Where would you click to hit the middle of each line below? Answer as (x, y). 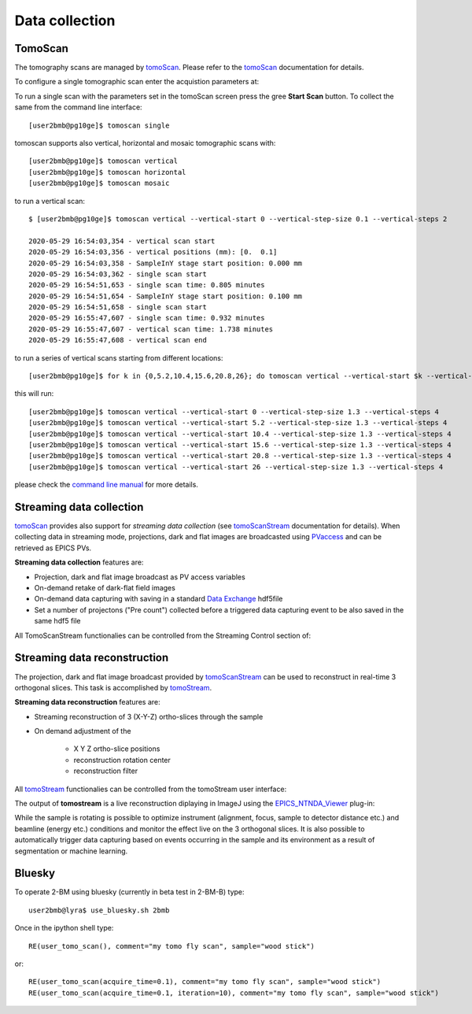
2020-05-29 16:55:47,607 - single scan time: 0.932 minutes (147, 318)
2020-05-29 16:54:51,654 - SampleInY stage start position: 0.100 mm (166, 296)
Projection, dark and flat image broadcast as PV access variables (140, 577)
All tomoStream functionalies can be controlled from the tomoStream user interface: (151, 789)
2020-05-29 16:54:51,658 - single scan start (118, 307)
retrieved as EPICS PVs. (53, 548)
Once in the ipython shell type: (64, 928)
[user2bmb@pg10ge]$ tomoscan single (99, 125)
